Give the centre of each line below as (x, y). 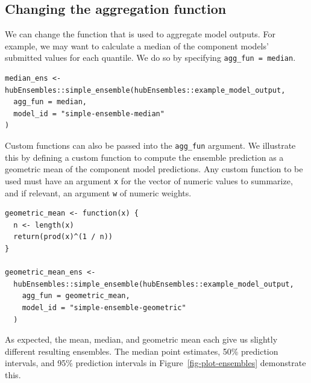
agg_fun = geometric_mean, (76, 296)
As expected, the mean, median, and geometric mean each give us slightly (141, 339)
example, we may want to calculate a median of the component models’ (137, 45)
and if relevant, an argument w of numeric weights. (98, 192)
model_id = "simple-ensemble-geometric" (104, 307)
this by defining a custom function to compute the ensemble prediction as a (144, 157)
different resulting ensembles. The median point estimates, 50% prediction (142, 351)
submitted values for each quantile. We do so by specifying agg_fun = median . (150, 58)
